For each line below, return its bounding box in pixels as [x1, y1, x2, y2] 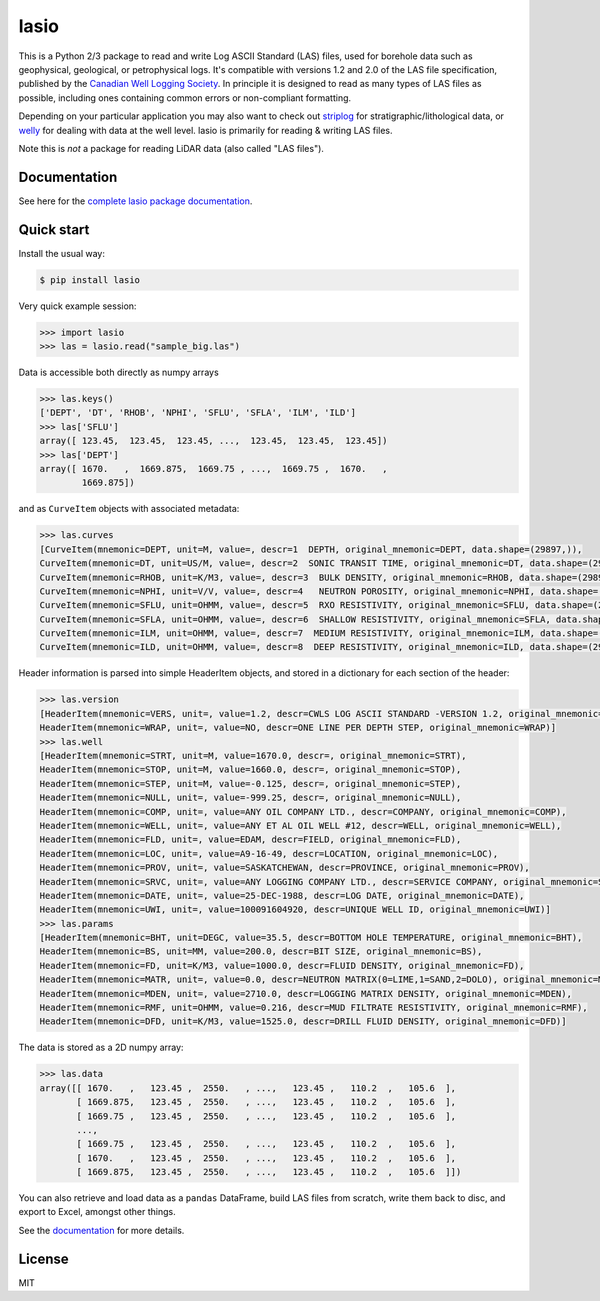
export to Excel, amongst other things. [18, 1206, 176, 1218]
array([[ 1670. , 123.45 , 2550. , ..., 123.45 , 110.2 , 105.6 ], [39, 1082, 457, 1094]
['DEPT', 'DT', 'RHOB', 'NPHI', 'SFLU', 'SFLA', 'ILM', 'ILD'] [39, 407, 357, 419]
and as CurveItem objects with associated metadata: [18, 503, 240, 515]
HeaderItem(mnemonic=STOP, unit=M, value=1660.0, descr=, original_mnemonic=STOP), [39, 764, 462, 775]
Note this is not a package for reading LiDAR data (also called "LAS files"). [18, 142, 325, 154]
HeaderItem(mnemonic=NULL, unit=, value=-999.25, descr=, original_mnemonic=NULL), [39, 792, 462, 804]
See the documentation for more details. [18, 1224, 185, 1236]
